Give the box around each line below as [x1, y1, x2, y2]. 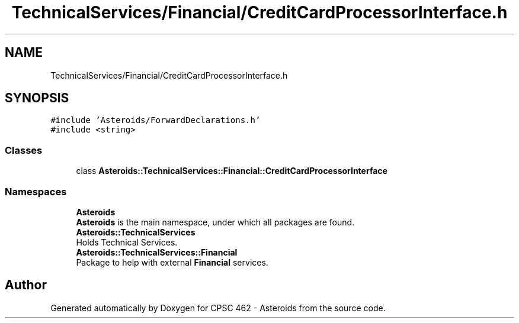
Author [5, 277, 47, 293]
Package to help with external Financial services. [76, 257, 268, 267]
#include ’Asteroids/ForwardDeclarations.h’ [50, 115, 261, 125]
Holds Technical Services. [76, 237, 178, 247]
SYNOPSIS [5, 91, 69, 106]
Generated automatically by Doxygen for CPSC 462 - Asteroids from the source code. [50, 302, 386, 313]
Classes [5, 144, 43, 156]
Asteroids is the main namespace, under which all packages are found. [76, 217, 355, 227]
